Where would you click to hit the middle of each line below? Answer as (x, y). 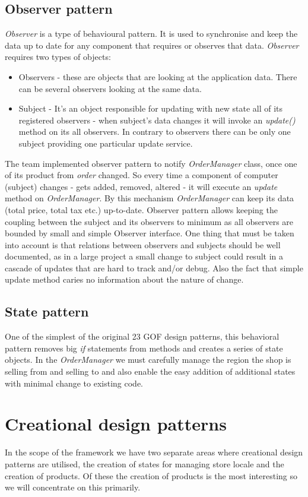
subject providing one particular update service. (106, 143)
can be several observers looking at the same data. (110, 88)
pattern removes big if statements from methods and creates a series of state (144, 348)
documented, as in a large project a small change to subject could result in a (144, 256)
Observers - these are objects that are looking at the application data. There (158, 76)
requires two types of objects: (58, 57)
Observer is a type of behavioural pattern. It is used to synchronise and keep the (151, 34)
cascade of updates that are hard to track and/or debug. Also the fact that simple (154, 268)
